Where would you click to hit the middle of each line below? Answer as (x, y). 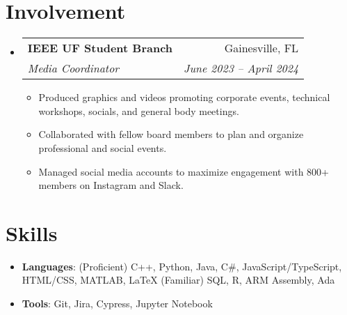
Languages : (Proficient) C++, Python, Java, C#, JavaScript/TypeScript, (182, 266)
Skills (32, 232)
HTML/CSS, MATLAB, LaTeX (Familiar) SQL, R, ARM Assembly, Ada (178, 280)
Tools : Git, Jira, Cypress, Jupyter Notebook (117, 303)
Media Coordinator (73, 68)
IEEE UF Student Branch (100, 48)
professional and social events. (103, 147)
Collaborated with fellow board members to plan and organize (171, 134)
